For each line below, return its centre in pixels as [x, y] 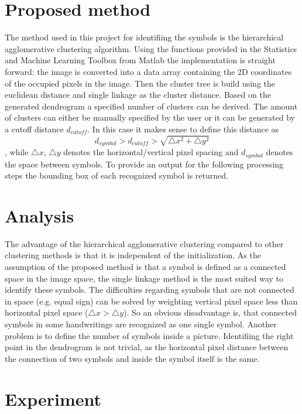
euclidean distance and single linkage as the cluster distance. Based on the [138, 95]
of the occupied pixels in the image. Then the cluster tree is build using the [140, 83]
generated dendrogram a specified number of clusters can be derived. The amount [151, 106]
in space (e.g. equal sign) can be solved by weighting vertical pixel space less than [151, 301]
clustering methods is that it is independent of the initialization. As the [133, 255]
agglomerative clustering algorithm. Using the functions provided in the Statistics [151, 48]
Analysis [40, 215]
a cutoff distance [34, 129]
